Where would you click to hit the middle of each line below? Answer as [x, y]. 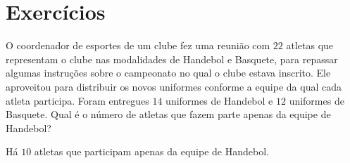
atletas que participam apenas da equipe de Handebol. [151, 151]
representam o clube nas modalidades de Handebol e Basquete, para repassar [172, 59]
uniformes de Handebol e [219, 100]
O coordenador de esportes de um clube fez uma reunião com [138, 45]
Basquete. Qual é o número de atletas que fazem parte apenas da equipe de [168, 114]
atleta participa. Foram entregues [77, 100]
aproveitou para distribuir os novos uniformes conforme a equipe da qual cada [174, 86]
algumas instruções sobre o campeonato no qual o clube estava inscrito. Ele [168, 73]
